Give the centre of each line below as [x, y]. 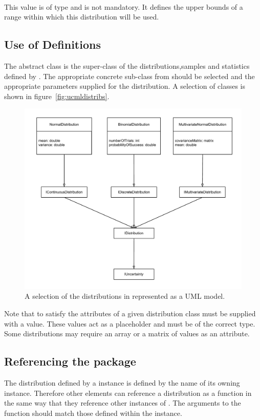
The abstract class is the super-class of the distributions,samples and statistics [127, 65]
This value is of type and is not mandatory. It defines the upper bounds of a [124, 6]
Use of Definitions [52, 44]
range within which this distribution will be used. [82, 17]
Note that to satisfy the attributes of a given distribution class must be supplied [130, 313]
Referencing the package [70, 361]
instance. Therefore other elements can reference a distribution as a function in [128, 393]
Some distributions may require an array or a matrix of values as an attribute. [127, 333]
